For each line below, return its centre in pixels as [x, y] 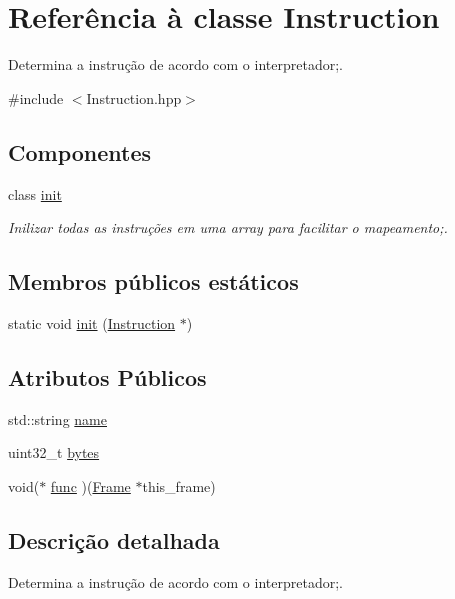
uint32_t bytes [54, 452]
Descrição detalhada [114, 539]
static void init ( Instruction [92, 322]
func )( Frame [90, 485]
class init [35, 193]
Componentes [80, 151]
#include [36, 97]
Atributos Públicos [107, 376]
